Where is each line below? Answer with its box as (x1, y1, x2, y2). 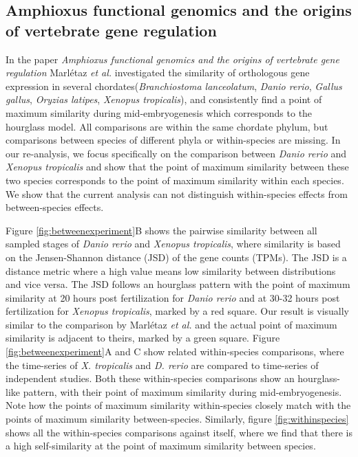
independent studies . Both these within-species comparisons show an (6, 371, 295, 386)
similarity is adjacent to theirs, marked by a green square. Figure (6, 331, 280, 345)
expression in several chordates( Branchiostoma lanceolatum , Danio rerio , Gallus (6, 78, 342, 93)
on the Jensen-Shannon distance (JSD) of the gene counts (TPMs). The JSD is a (6, 249, 347, 264)
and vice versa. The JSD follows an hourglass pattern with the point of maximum (6, 277, 350, 291)
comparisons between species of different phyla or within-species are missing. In (6, 133, 341, 147)
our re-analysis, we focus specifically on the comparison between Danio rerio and (6, 146, 347, 160)
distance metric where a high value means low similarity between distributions (6, 263, 336, 278)
